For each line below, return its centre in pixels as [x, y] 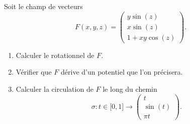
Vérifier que [34, 72]
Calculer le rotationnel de [55, 55]
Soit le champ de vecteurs [43, 6]
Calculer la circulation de [55, 88]
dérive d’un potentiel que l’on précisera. [122, 72]
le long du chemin [130, 88]
